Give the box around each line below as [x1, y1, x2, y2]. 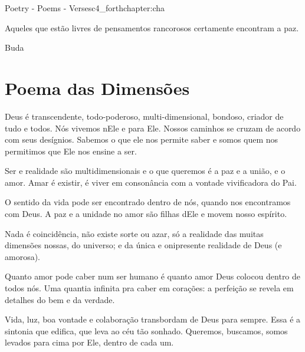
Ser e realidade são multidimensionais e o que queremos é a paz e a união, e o [5, 165, 286, 177]
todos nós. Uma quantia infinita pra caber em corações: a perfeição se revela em [5, 282, 294, 294]
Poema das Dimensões [5, 75, 190, 100]
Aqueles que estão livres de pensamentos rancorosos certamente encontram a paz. [5, 21, 299, 34]
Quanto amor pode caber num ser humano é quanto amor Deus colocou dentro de [5, 270, 301, 282]
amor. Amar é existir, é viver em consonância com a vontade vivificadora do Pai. [5, 176, 297, 188]
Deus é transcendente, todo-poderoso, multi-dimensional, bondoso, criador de [5, 110, 284, 122]
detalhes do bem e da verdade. [5, 293, 115, 305]
